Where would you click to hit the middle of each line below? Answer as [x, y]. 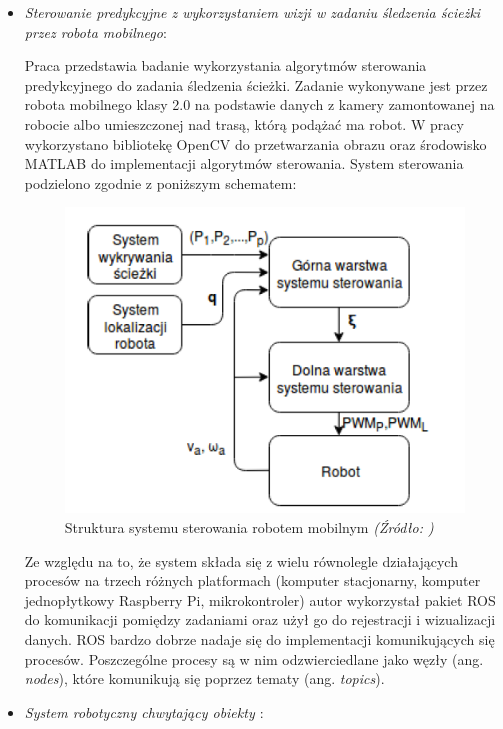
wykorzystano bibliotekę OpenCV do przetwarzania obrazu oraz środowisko [255, 143]
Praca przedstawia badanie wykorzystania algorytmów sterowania [225, 65]
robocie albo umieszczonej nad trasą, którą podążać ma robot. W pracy [244, 123]
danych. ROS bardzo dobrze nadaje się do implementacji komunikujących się [259, 639]
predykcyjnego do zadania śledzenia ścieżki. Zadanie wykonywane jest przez [256, 84]
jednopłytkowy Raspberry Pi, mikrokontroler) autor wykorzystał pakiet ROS [260, 599]
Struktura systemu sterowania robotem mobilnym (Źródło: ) [249, 527]
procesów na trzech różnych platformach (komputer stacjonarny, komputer [252, 580]
